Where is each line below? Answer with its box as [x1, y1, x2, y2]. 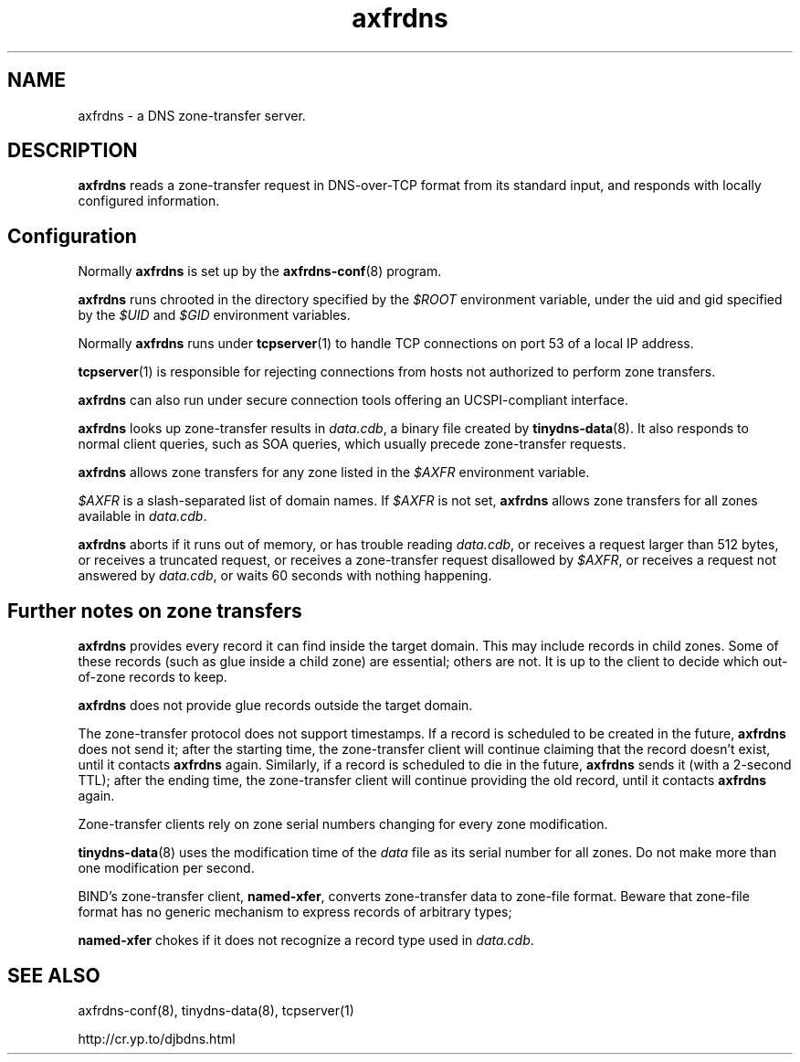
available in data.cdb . [78, 508, 207, 525]
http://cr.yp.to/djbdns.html [78, 1030, 236, 1046]
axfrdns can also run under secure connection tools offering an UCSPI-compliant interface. [78, 392, 628, 409]
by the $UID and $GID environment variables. [78, 307, 351, 324]
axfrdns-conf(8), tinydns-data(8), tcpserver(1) [78, 1002, 354, 1018]
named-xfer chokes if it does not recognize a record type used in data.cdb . [78, 932, 534, 949]
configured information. [78, 193, 220, 209]
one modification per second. [78, 860, 255, 876]
